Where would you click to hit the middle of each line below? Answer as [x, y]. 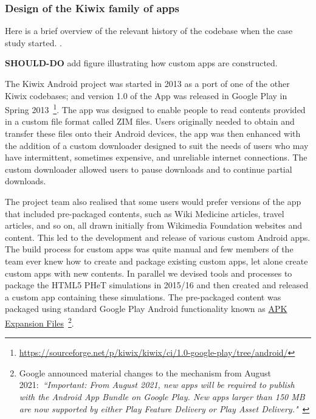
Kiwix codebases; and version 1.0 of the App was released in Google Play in [146, 95]
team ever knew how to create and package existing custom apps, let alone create [156, 261]
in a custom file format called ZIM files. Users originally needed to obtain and [150, 121]
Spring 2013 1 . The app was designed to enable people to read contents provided [155, 109]
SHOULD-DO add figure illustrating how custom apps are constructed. [141, 63]
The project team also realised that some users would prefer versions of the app [153, 201]
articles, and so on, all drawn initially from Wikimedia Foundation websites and [154, 225]
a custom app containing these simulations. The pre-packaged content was [143, 296]
